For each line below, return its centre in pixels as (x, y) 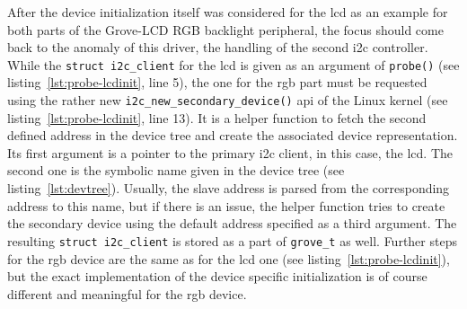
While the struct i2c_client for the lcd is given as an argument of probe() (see (233, 64)
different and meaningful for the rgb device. (127, 293)
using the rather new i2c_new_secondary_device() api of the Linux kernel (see (228, 100)
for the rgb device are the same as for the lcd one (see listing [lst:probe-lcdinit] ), (229, 258)
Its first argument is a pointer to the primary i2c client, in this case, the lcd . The (230, 152)
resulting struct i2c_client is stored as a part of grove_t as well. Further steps (232, 240)
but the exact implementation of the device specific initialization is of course (217, 276)
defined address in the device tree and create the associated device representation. (233, 135)
